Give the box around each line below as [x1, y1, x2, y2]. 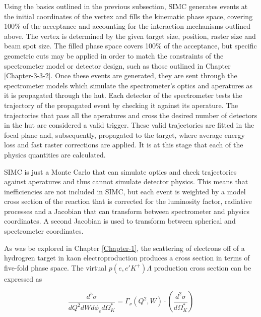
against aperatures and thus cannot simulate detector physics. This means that [4, 176, 248, 187]
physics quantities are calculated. [4, 149, 106, 160]
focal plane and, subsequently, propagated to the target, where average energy [4, 129, 245, 140]
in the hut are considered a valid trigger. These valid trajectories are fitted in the [4, 120, 254, 130]
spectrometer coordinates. [4, 226, 84, 236]
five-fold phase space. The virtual [4, 262, 107, 273]
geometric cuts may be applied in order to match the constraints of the [4, 50, 224, 61]
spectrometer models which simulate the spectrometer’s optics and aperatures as [4, 80, 253, 90]
